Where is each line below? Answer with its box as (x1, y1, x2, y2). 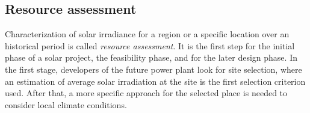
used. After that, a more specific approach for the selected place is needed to (5, 87, 288, 99)
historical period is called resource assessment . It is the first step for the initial (5, 39, 295, 52)
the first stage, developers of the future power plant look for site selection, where (5, 63, 302, 75)
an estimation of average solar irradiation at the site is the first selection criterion (5, 75, 306, 87)
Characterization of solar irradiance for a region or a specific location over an (5, 28, 290, 40)
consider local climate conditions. (5, 98, 127, 111)
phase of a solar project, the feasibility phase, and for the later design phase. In (5, 51, 297, 64)
